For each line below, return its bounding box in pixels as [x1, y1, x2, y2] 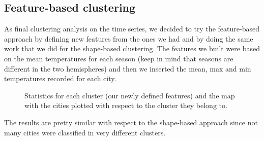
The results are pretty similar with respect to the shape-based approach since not [4, 117, 258, 127]
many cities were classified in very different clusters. [4, 127, 166, 137]
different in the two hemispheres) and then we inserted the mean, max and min [4, 63, 251, 74]
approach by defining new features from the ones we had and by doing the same [4, 33, 253, 44]
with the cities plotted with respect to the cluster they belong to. [24, 100, 227, 111]
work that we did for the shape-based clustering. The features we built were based [4, 43, 260, 54]
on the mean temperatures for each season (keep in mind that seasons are [4, 53, 233, 63]
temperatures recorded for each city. [4, 73, 116, 84]
